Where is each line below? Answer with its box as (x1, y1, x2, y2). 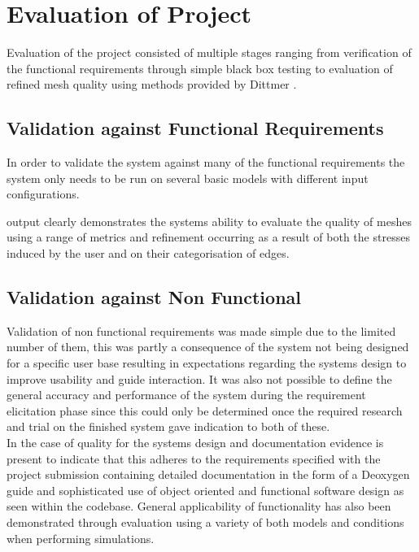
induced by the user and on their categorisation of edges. (7, 245, 290, 262)
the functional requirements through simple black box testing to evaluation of (7, 59, 393, 76)
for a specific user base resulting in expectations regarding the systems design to (7, 354, 407, 372)
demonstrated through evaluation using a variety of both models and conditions (7, 514, 404, 530)
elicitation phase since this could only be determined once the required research (7, 402, 403, 419)
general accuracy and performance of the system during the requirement (7, 386, 366, 403)
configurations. (7, 185, 80, 202)
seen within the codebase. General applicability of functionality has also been (7, 498, 391, 515)
